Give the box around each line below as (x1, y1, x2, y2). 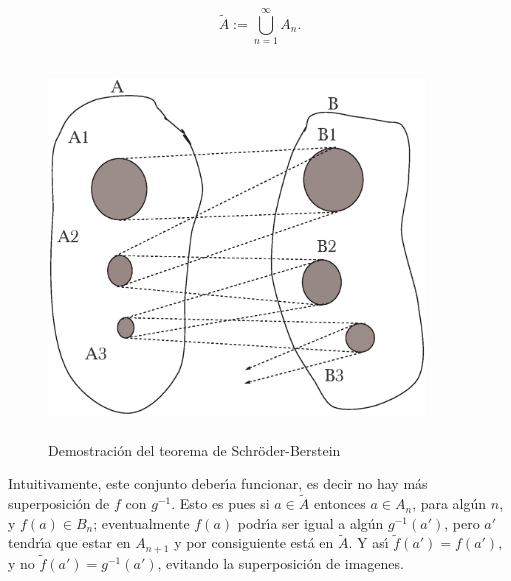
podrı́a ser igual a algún (237, 512, 384, 533)
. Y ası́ (348, 532, 389, 553)
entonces (313, 493, 366, 514)
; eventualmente (93, 512, 190, 533)
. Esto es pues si (171, 493, 270, 514)
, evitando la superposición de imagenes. (157, 553, 404, 574)
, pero (444, 512, 480, 533)
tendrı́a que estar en (8, 532, 131, 553)
